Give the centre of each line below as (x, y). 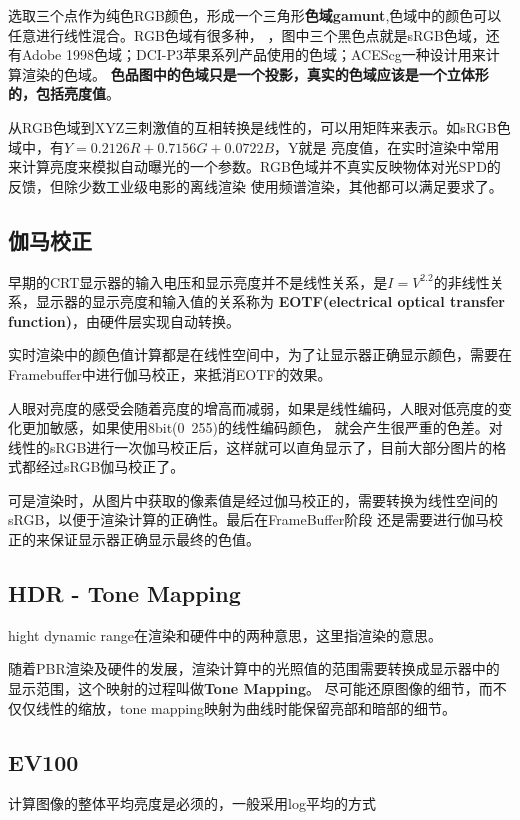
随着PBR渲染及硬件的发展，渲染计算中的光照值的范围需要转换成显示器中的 (254, 668)
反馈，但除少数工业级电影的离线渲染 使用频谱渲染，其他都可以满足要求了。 (255, 185)
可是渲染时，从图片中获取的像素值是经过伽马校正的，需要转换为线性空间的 (253, 499)
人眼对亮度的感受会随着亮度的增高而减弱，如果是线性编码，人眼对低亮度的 (253, 407)
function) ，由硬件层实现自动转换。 (124, 320)
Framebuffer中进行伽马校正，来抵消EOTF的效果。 (170, 373)
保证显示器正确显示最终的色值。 (154, 539)
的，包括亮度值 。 (64, 93)
